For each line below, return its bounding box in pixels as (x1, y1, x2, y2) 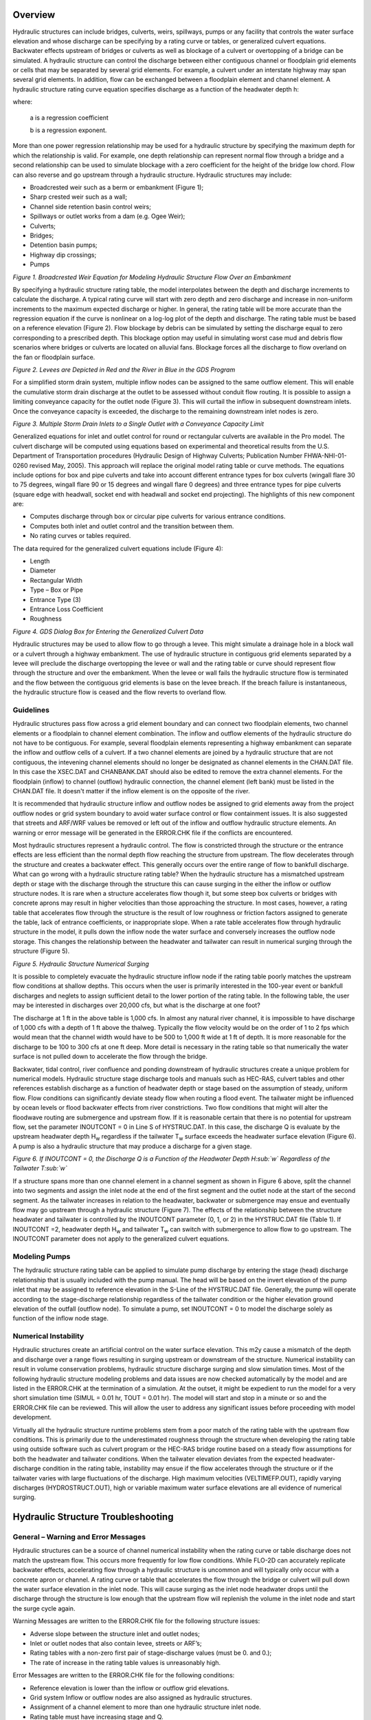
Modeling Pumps (12, 1251, 71, 1261)
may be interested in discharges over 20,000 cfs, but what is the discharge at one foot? (12, 1001, 260, 1009)
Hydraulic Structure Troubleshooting (12, 1511, 174, 1523)
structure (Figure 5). (12, 947, 70, 956)
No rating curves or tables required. (30, 532, 131, 540)
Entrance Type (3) (30, 595, 82, 603)
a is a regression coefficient (30, 114, 109, 122)
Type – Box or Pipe (30, 585, 84, 594)
